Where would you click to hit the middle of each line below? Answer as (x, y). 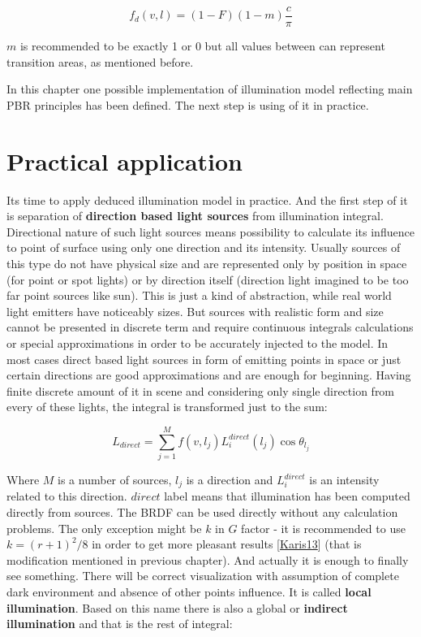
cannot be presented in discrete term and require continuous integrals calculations (210, 327)
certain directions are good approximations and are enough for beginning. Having (209, 375)
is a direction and (230, 479)
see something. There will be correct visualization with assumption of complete (203, 576)
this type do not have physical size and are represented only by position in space (207, 263)
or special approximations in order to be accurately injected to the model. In (198, 342)
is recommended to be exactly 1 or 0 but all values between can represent (202, 46)
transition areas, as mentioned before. (100, 61)
